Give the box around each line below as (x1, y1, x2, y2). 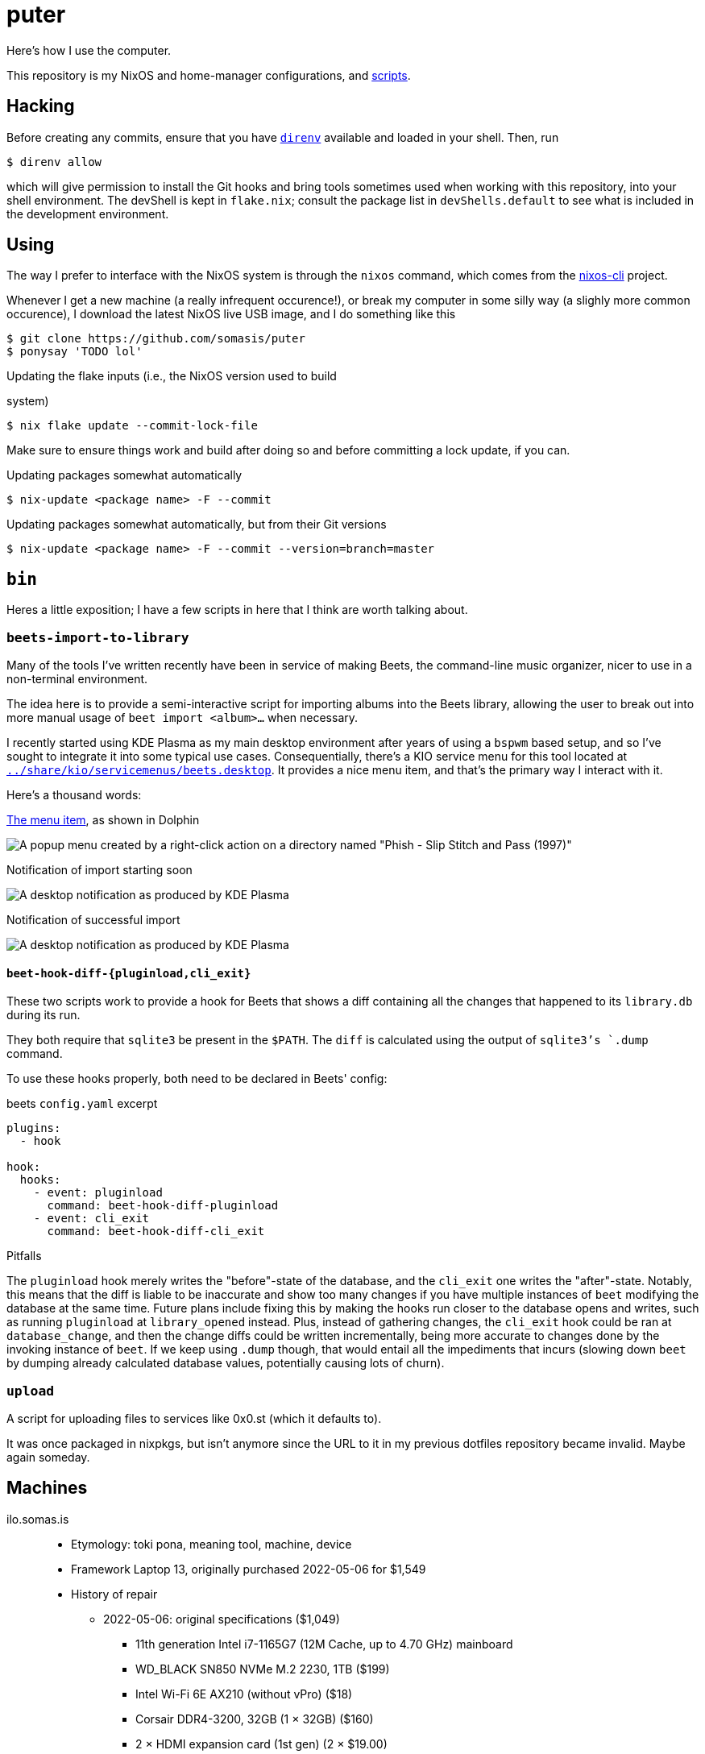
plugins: (6, 1122, 61, 1135)
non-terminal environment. (6, 672, 148, 686)
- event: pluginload (33, 1186, 163, 1200)
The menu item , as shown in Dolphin (6, 813, 200, 827)
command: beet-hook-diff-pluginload (47, 1199, 279, 1213)
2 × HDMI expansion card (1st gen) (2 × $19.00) (135, 1736, 388, 1751)
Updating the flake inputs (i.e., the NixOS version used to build (6, 369, 337, 384)
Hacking (6, 96, 75, 117)
